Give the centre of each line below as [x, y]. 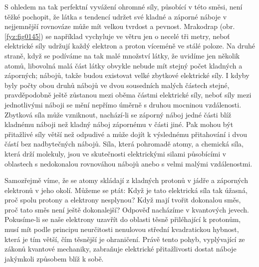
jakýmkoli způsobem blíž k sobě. [54, 258]
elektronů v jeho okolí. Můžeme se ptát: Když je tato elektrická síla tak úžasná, [126, 190]
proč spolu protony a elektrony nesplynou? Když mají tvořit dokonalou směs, [123, 200]
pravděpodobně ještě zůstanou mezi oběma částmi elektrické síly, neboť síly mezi [128, 95]
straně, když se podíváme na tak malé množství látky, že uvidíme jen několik [122, 55]
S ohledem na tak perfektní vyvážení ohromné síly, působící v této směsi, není [124, 6]
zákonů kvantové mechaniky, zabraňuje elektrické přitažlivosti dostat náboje [121, 249]
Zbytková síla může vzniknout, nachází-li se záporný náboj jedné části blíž [118, 114]
